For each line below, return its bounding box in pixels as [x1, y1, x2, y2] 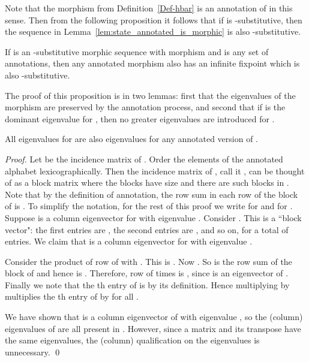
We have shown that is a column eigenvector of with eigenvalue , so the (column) [5, 310, 303, 323]
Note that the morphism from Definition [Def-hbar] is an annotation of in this [5, 2, 293, 14]
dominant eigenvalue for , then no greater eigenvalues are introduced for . [5, 112, 275, 125]
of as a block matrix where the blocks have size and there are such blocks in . [5, 176, 289, 189]
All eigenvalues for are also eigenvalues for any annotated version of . [5, 132, 259, 145]
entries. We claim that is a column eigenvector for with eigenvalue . [5, 235, 253, 248]
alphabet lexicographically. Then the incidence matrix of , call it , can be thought [5, 164, 305, 177]
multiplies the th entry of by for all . [5, 290, 139, 303]
